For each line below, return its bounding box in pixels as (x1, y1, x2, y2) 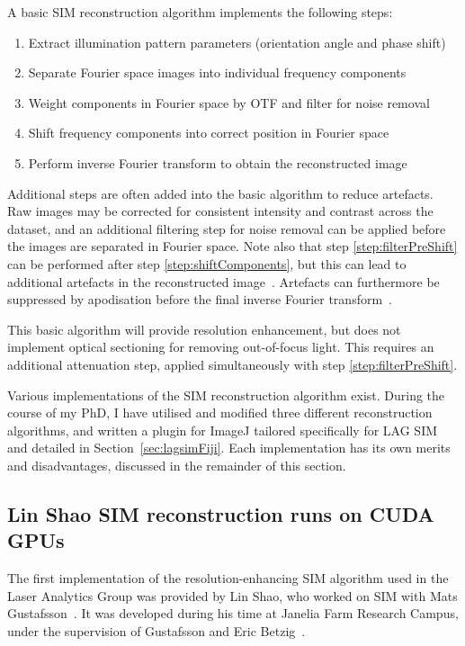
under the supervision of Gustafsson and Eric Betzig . (7, 621, 306, 640)
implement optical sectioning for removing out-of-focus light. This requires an (7, 337, 434, 356)
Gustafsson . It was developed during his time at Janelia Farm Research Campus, (7, 604, 459, 623)
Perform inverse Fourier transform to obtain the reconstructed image (28, 153, 407, 172)
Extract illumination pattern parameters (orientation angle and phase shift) (28, 32, 446, 51)
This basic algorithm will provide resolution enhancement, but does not (7, 319, 401, 338)
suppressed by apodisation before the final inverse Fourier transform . (7, 290, 392, 309)
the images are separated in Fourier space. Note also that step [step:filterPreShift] (7, 237, 458, 256)
